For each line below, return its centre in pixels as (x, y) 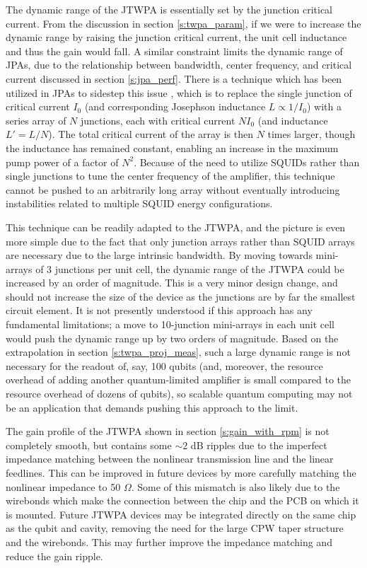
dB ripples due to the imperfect (259, 445)
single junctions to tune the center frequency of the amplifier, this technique (170, 176)
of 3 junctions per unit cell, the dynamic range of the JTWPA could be (190, 268)
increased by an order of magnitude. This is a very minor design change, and (172, 283)
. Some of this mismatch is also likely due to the (235, 486)
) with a (324, 106)
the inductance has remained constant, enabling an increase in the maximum (172, 147)
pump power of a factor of (62, 162)
